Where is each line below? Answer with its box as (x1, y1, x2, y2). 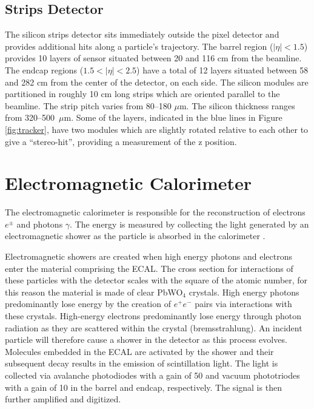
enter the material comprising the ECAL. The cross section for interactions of (5, 262, 293, 274)
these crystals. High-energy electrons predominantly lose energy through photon (5, 309, 302, 322)
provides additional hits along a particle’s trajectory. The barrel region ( (5, 39, 273, 52)
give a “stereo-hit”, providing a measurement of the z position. (5, 135, 237, 147)
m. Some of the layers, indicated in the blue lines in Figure (64, 111, 282, 124)
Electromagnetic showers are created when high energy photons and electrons (5, 250, 292, 263)
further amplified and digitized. (5, 393, 121, 405)
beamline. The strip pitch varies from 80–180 (5, 99, 172, 112)
